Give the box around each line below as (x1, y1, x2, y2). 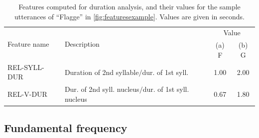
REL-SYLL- (7, 62, 44, 72)
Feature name (7, 38, 49, 49)
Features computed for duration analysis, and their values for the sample (18, 1, 241, 11)
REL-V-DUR (7, 88, 47, 99)
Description (64, 38, 100, 49)
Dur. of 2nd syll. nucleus (64, 84, 139, 94)
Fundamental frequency (4, 120, 128, 136)
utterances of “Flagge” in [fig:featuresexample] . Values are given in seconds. (14, 11, 245, 21)
